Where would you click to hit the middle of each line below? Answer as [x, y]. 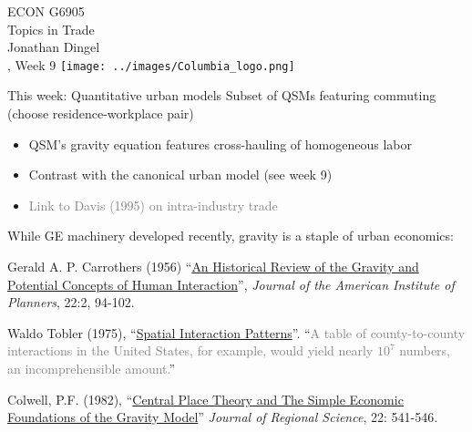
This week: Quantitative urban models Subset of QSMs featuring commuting [222, 95]
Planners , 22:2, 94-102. [71, 302]
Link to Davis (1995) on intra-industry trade [153, 205]
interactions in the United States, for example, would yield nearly [190, 350]
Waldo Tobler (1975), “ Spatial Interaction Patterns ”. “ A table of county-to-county [236, 332]
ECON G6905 [46, 11]
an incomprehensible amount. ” [92, 368]
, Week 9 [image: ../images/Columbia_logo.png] [151, 64]
